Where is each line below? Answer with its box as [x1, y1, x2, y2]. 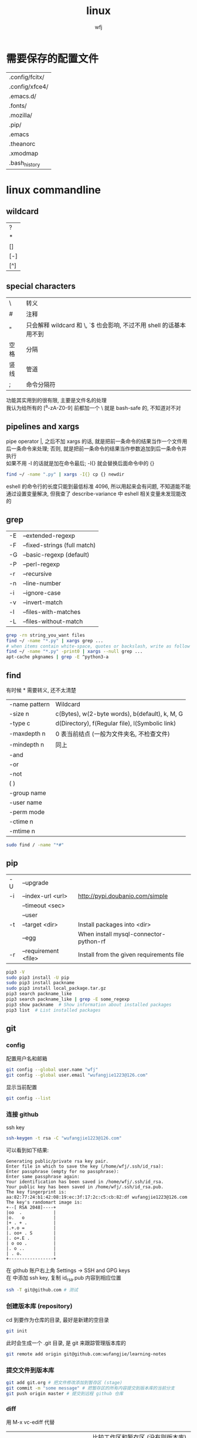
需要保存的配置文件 [6, 52, 99, 65]
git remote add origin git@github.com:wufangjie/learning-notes [6, 1351, 167, 1357]
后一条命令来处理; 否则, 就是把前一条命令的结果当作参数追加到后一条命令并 [6, 445, 187, 452]
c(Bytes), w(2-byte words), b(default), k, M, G [55, 710, 184, 718]
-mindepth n [9, 741, 45, 749]
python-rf [78, 937, 106, 945]
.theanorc [9, 140, 36, 148]
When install [78, 930, 113, 938]
